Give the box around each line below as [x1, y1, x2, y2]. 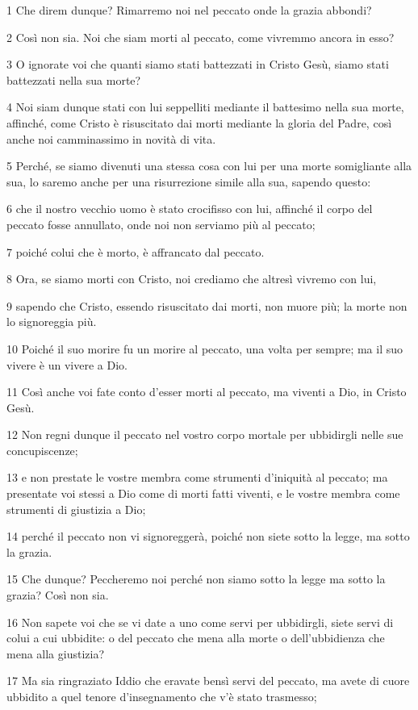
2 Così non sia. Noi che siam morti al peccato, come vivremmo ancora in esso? [6, 28, 395, 45]
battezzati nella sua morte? [6, 71, 141, 88]
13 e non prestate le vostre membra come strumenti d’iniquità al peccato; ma [6, 469, 388, 486]
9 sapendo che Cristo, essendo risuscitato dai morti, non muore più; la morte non [6, 297, 408, 314]
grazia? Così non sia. [6, 587, 109, 603]
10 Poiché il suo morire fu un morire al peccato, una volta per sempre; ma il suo [6, 340, 403, 357]
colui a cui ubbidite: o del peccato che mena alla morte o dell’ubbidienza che [6, 629, 385, 646]
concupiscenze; [6, 441, 78, 458]
